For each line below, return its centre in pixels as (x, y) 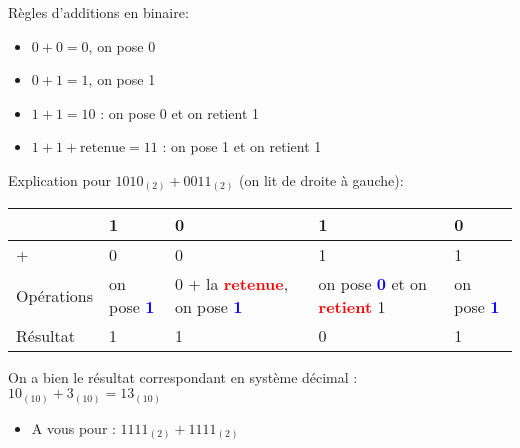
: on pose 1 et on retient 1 (242, 146)
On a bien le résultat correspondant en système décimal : (183, 377)
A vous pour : (73, 427)
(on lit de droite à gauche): (321, 179)
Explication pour (59, 179)
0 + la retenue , (231, 284)
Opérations (55, 295)
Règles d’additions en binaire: (98, 12)
